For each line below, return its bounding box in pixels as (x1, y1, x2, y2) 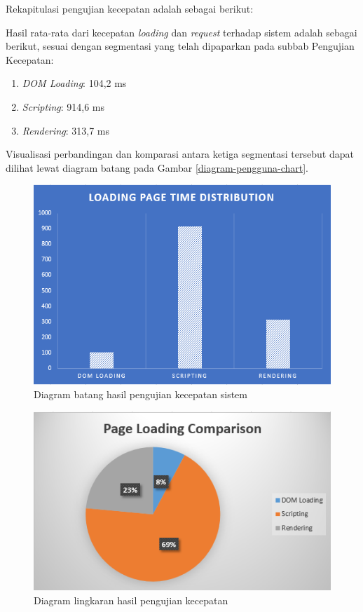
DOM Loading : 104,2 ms (22, 76, 127, 90)
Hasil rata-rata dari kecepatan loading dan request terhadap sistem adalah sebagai (6, 25, 357, 39)
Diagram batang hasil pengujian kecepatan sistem (34, 387, 247, 402)
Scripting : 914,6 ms (22, 99, 105, 114)
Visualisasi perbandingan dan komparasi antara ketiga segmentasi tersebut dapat (6, 147, 354, 161)
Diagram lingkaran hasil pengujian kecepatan (34, 592, 228, 607)
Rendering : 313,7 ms (22, 123, 110, 137)
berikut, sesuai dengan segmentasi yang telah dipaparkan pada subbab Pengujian (6, 39, 355, 53)
